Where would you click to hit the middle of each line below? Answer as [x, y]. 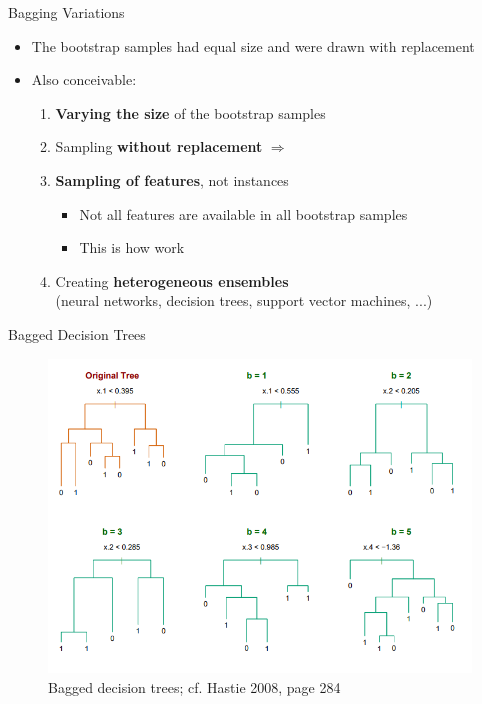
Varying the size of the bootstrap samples [190, 112]
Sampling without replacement [159, 146]
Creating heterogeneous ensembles [172, 280]
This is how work [132, 247]
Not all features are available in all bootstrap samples [243, 213]
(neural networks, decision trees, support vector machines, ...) [244, 300]
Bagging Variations [66, 12]
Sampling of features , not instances [172, 179]
